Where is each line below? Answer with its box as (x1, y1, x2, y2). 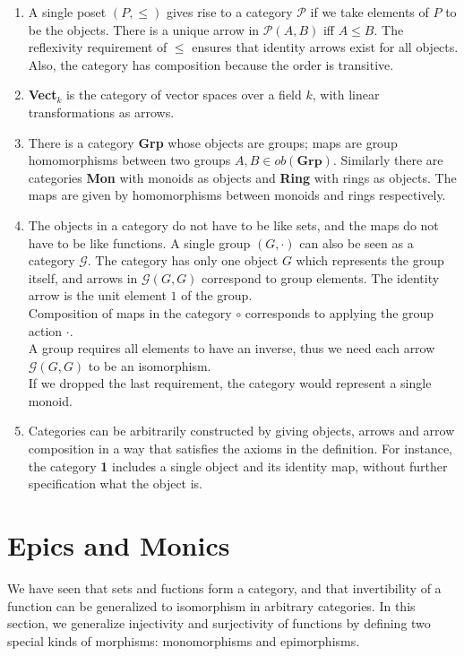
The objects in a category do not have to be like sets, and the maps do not (28, 215, 439, 234)
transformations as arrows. (28, 102, 175, 121)
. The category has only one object (87, 251, 279, 270)
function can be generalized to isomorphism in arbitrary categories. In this (7, 596, 416, 615)
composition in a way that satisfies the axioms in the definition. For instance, (28, 439, 452, 458)
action (28, 321, 63, 340)
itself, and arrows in (28, 268, 138, 287)
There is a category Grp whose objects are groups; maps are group (28, 133, 398, 151)
